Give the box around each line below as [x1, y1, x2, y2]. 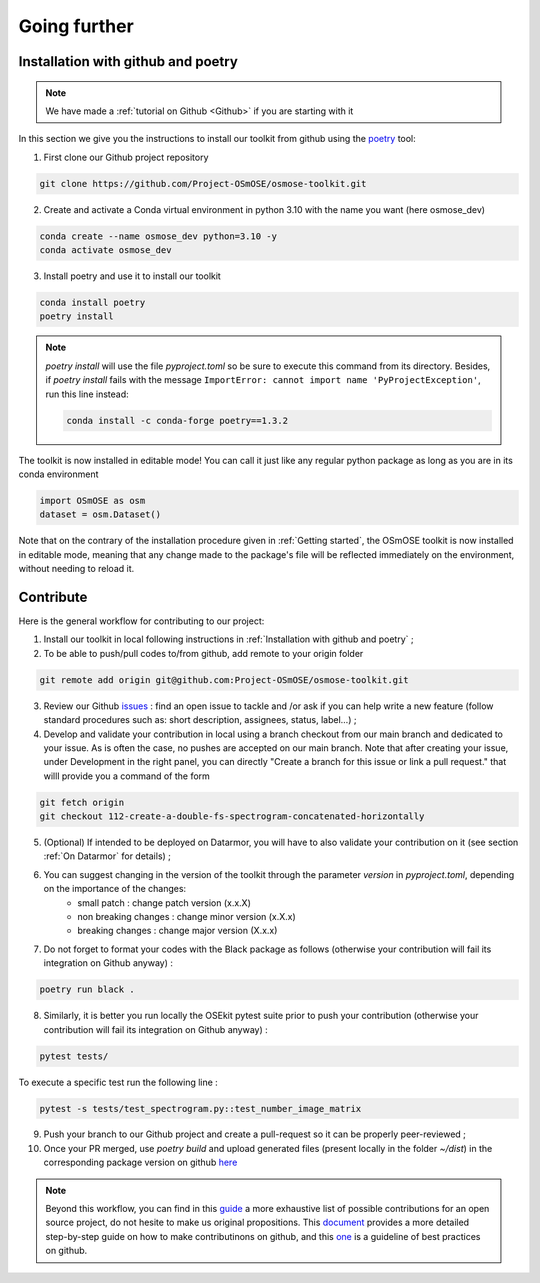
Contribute [18, 588, 88, 605]
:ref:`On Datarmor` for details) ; [43, 850, 172, 862]
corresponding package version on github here [43, 1156, 238, 1169]
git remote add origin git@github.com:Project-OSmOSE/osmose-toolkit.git [39, 674, 409, 685]
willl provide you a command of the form [43, 770, 210, 782]
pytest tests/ [39, 1050, 109, 1062]
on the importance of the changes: [43, 883, 187, 895]
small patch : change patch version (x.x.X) [77, 896, 252, 909]
